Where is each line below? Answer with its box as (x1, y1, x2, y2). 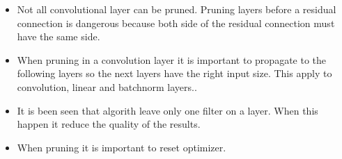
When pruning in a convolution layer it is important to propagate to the (17, 52, 327, 67)
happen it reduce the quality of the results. (17, 117, 201, 131)
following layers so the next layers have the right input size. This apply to (17, 66, 332, 81)
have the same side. (17, 29, 100, 44)
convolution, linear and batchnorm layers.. (17, 79, 197, 94)
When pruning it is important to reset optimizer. (17, 140, 226, 154)
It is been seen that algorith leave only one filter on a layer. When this (17, 103, 318, 117)
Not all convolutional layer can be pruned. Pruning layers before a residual (17, 2, 336, 16)
